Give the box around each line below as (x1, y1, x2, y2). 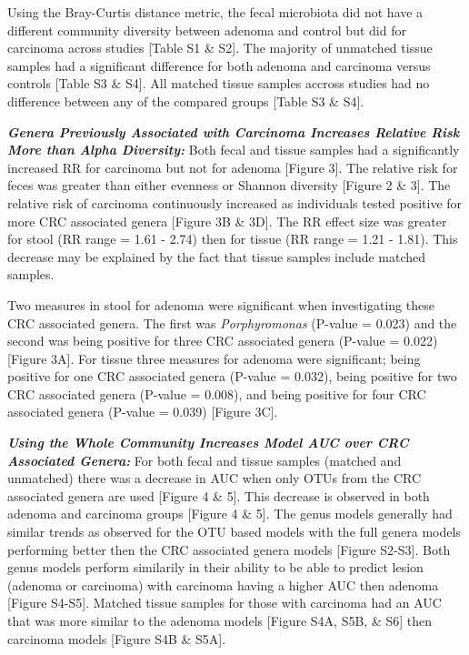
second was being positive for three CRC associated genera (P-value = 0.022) (7, 331, 438, 350)
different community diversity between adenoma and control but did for (7, 20, 406, 39)
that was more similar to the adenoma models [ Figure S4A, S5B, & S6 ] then (7, 611, 433, 630)
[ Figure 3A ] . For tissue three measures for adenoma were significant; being (7, 348, 421, 368)
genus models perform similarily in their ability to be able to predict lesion (7, 558, 424, 577)
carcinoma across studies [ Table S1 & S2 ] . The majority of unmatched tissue (7, 38, 433, 57)
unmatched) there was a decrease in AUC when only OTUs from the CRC (7, 469, 422, 488)
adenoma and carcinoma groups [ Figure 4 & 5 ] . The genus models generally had (7, 504, 453, 523)
